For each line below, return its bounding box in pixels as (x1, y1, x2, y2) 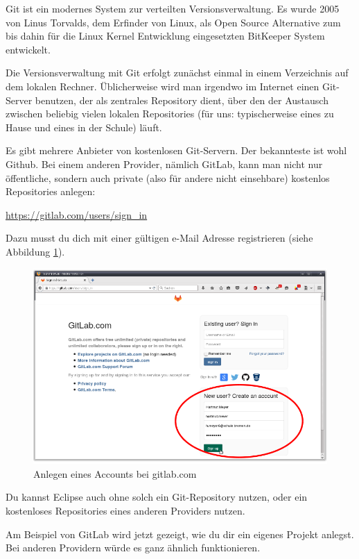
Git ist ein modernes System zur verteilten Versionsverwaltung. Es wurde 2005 (6, 1, 340, 15)
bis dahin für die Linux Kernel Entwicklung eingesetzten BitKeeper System (6, 28, 325, 43)
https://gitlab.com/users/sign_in (6, 207, 148, 222)
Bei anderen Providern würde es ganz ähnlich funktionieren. (6, 540, 261, 555)
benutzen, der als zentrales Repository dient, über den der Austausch (35, 92, 329, 107)
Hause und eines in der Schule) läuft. (6, 119, 162, 134)
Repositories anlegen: (6, 184, 96, 199)
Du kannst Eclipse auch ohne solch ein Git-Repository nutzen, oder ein (6, 490, 308, 504)
